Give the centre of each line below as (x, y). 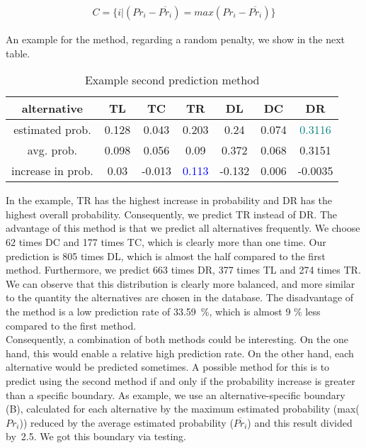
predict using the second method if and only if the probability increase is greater (181, 380)
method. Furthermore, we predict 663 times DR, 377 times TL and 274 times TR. (183, 270)
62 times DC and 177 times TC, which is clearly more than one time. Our (166, 242)
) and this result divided (300, 422)
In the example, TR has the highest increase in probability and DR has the (169, 200)
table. (18, 53)
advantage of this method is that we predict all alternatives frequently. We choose (183, 228)
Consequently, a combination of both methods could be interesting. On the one (177, 339)
